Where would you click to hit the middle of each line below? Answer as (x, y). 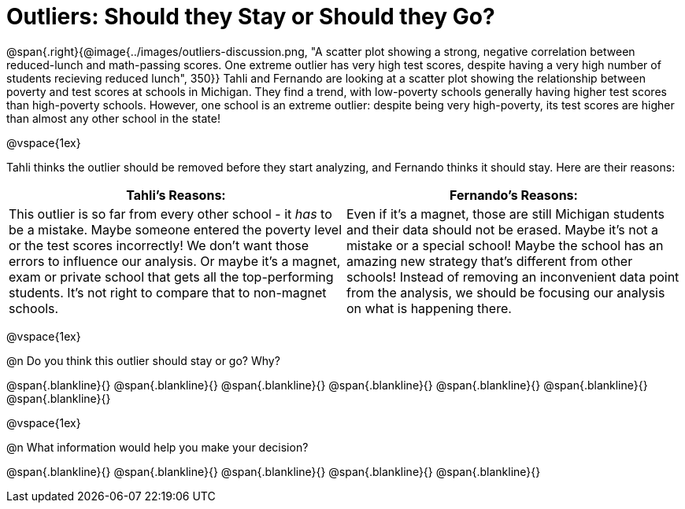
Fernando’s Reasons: (514, 195)
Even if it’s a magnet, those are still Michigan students (506, 214)
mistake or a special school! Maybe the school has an (505, 245)
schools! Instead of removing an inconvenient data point (513, 277)
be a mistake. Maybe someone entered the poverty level (176, 229)
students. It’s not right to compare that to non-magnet (168, 292)
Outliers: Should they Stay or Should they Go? (251, 17)
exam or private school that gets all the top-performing (171, 277)
